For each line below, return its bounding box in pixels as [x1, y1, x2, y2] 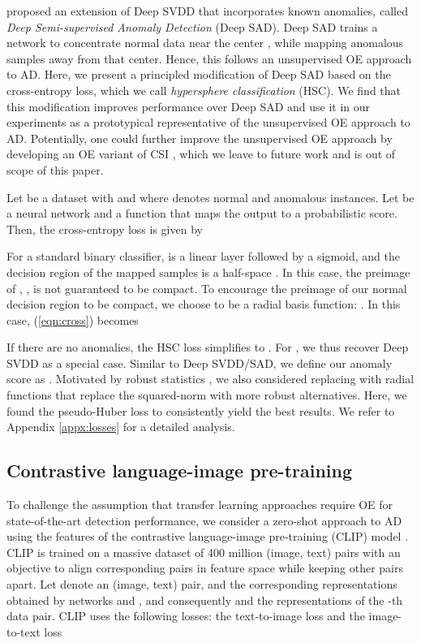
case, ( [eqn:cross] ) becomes [6, 311, 139, 328]
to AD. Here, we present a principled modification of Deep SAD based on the [6, 66, 391, 83]
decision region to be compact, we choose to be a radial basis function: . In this [6, 296, 401, 313]
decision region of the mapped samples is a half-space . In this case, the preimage [6, 263, 410, 280]
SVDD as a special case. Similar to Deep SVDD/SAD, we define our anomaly [6, 354, 393, 371]
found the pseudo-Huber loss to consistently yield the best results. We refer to [6, 402, 395, 419]
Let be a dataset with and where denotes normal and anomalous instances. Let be [6, 188, 415, 205]
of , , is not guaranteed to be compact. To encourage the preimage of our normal [6, 279, 407, 296]
